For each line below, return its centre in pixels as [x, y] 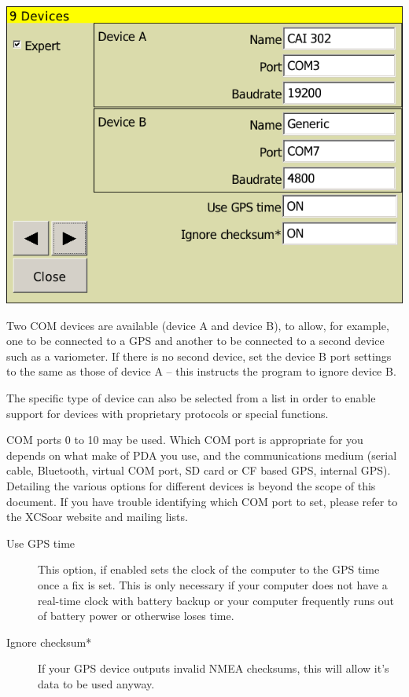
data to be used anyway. [96, 683]
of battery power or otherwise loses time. [136, 616]
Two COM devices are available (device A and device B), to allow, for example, [198, 325]
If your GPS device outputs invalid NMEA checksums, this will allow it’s [214, 668]
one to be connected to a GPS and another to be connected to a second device [195, 341]
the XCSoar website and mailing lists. [97, 517]
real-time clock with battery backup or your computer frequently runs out [216, 600]
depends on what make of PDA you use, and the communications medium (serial [202, 455]
